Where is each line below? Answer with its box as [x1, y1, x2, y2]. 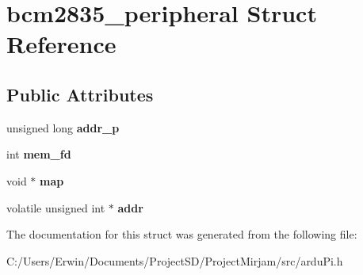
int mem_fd [6, 146, 71, 162]
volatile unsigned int [6, 199, 105, 216]
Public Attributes [6, 82, 154, 106]
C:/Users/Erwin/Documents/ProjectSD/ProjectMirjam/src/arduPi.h [6, 252, 343, 269]
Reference [6, 28, 117, 60]
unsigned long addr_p [6, 119, 120, 136]
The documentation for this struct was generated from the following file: [6, 226, 357, 243]
